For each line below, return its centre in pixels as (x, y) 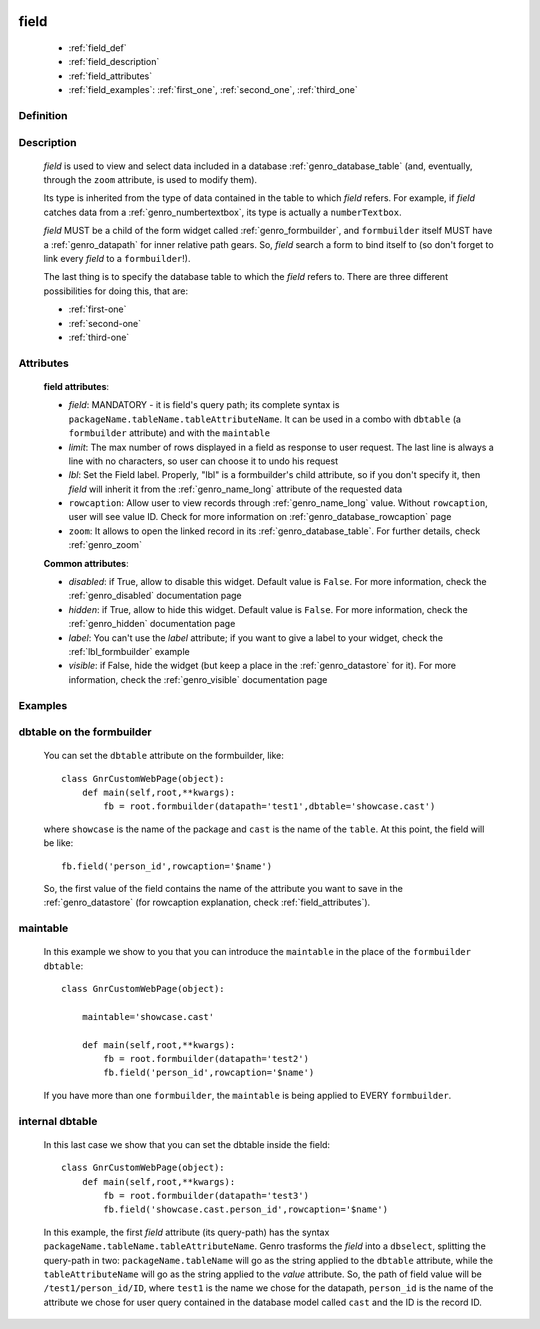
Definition (43, 115)
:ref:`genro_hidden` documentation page (152, 624)
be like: (58, 843)
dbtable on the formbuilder (85, 732)
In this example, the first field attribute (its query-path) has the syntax (186, 1232)
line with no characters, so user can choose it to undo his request (203, 461)
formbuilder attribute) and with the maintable (169, 433)
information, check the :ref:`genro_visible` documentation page (198, 679)
